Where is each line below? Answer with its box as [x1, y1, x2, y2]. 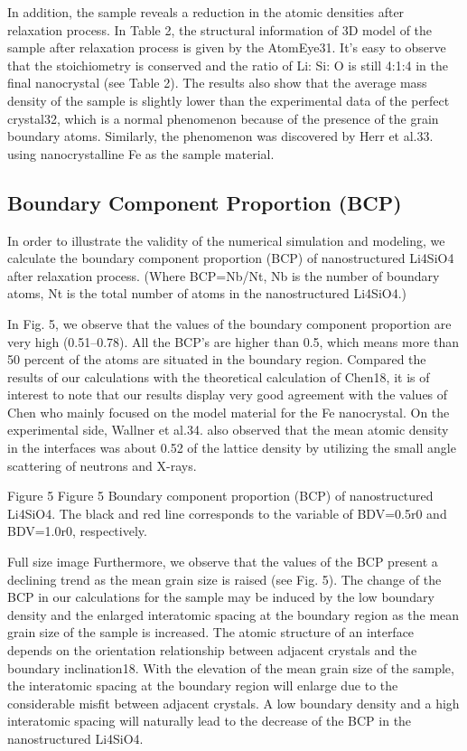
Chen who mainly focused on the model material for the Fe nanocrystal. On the [7, 402, 450, 421]
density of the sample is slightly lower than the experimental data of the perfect [7, 90, 450, 109]
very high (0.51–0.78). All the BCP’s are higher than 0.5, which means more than [7, 332, 460, 351]
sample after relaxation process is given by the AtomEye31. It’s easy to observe [7, 38, 446, 57]
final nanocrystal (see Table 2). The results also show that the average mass [7, 73, 427, 92]
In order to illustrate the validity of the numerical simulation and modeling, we [7, 230, 445, 249]
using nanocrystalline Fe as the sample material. [7, 144, 275, 163]
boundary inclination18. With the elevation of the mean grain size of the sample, [7, 658, 454, 677]
